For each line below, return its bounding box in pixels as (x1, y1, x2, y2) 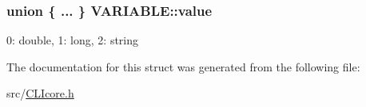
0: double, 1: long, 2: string (6, 32, 139, 48)
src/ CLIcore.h (6, 85, 74, 101)
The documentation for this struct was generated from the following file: (6, 58, 360, 75)
